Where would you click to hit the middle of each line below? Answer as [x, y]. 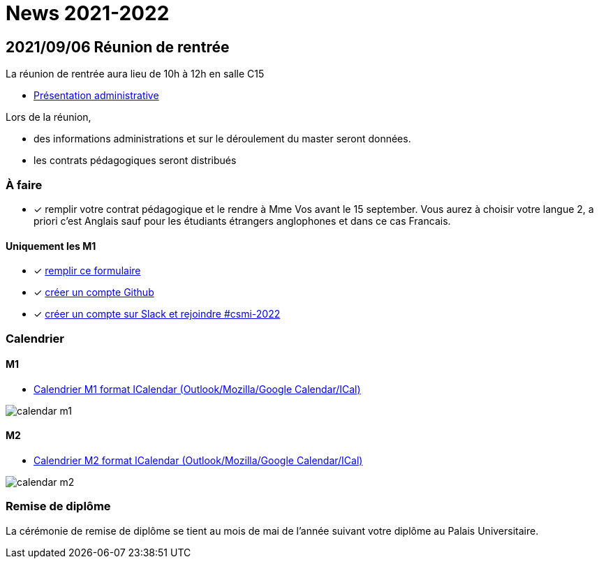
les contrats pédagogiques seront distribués [135, 161]
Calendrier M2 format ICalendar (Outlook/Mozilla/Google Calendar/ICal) [198, 460]
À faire [24, 185]
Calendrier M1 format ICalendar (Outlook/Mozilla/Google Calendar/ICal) [197, 389]
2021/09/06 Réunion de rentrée [118, 47]
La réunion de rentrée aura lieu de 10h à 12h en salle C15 [135, 74]
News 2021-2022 [88, 13]
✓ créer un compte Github [94, 292]
